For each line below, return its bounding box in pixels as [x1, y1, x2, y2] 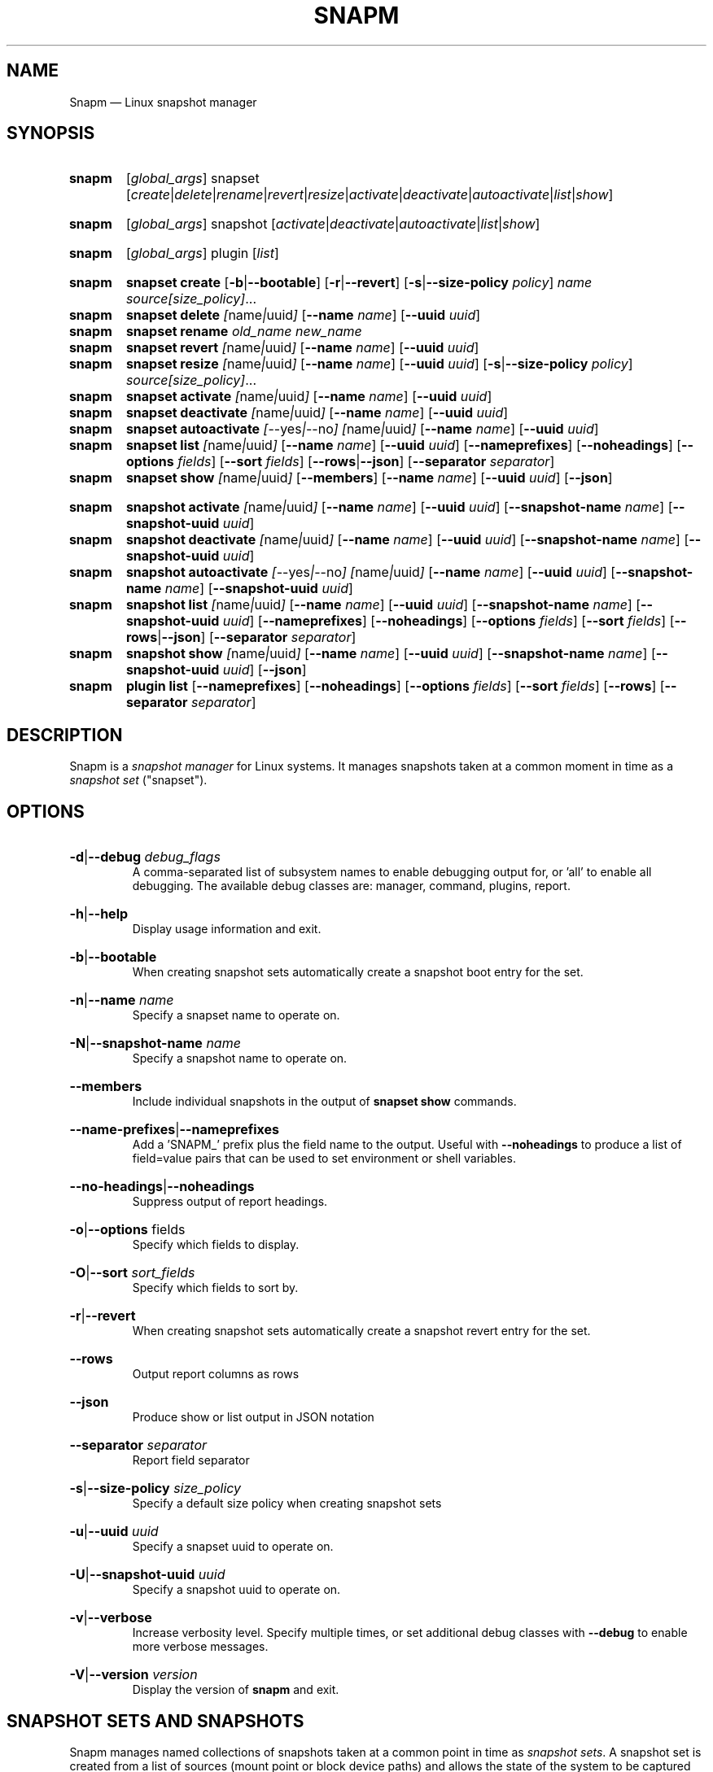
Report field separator [132, 1453, 250, 1468]
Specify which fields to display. [132, 1237, 300, 1252]
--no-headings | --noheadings [69, 1178, 255, 1195]
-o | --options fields [69, 1221, 186, 1238]
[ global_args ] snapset [125, 170, 260, 187]
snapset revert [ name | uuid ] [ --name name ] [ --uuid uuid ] [125, 339, 479, 356]
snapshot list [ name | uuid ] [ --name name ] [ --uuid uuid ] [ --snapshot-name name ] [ [125, 596, 641, 613]
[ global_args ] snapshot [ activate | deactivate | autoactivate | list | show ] [125, 216, 540, 233]
